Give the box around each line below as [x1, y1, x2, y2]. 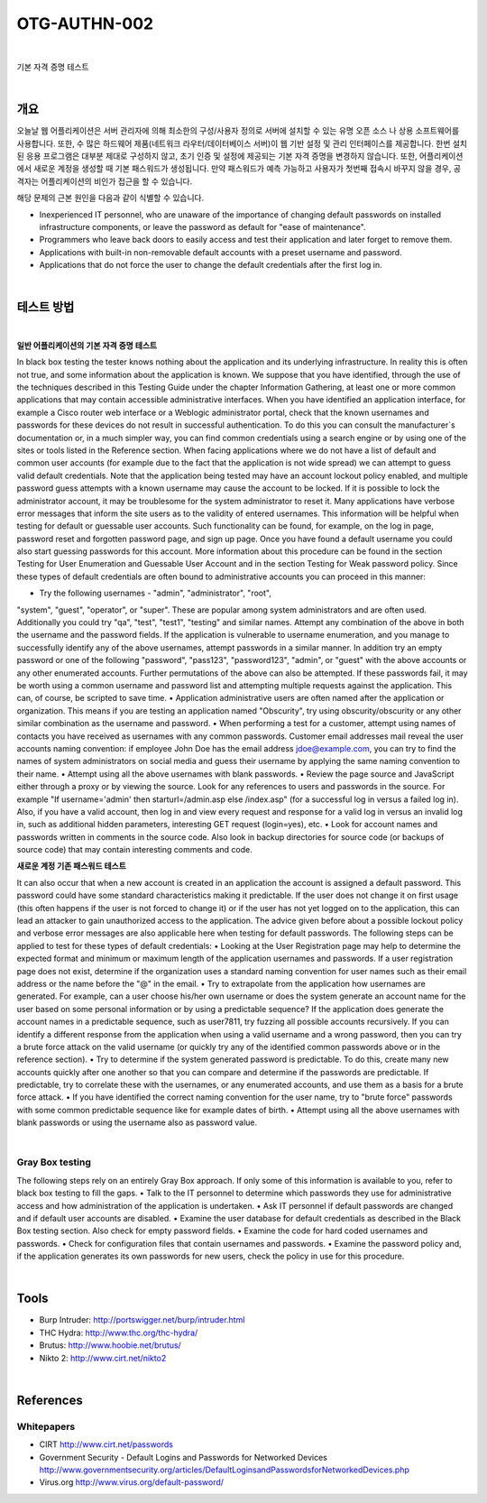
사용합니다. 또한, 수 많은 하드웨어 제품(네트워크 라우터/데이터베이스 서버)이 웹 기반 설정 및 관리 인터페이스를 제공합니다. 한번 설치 [16, 138, 468, 149]
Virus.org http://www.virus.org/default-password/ [39, 1477, 225, 1488]
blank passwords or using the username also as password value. [16, 1117, 258, 1128]
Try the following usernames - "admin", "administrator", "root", [39, 587, 272, 599]
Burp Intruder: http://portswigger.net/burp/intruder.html [39, 1314, 245, 1325]
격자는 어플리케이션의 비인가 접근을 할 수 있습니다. [16, 176, 193, 187]
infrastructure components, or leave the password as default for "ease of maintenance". [39, 221, 366, 232]
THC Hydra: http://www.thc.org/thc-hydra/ [39, 1327, 198, 1338]
